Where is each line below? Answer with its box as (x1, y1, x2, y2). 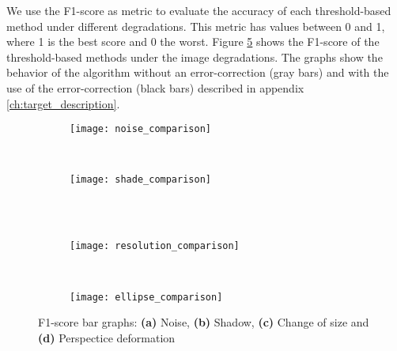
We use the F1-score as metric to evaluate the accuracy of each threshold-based (6, 2, 391, 18)
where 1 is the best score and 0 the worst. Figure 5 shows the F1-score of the (6, 33, 380, 50)
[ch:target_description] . (6, 95, 120, 111)
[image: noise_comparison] (70, 123, 211, 135)
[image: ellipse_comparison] (70, 291, 223, 303)
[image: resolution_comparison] (70, 240, 240, 252)
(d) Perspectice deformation (38, 329, 176, 345)
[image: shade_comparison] (70, 174, 211, 186)
